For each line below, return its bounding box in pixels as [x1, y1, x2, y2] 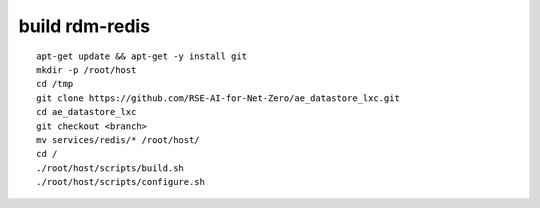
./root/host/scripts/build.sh [36, 162, 185, 174]
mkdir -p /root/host [36, 64, 137, 75]
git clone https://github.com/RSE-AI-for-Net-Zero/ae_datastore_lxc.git [36, 92, 400, 104]
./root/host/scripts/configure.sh [36, 176, 205, 188]
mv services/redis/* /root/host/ [36, 134, 200, 145]
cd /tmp [36, 78, 74, 90]
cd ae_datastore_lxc [36, 106, 137, 118]
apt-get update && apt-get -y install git [36, 50, 248, 62]
